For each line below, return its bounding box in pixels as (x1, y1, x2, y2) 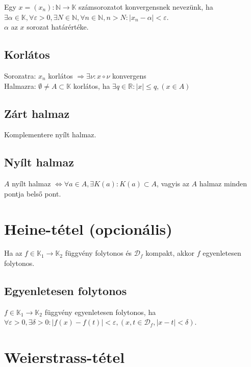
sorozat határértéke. (27, 21, 89, 32)
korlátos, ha (73, 80, 110, 91)
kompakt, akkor (145, 248, 194, 258)
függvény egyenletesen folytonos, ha (44, 306, 156, 317)
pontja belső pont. (4, 188, 61, 199)
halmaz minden (199, 178, 247, 189)
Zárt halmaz (4, 105, 70, 121)
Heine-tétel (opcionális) (4, 218, 172, 239)
